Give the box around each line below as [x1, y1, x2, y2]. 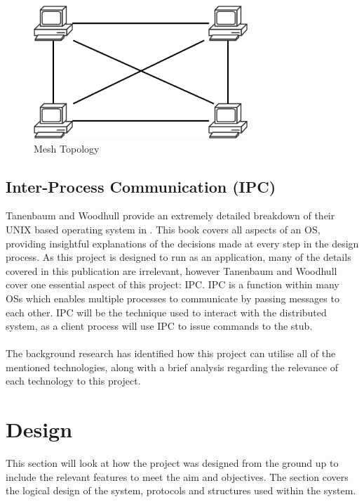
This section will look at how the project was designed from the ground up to [6, 456, 339, 470]
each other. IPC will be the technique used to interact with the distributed [6, 304, 327, 319]
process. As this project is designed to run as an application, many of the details [6, 250, 351, 264]
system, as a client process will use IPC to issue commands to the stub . [6, 318, 313, 333]
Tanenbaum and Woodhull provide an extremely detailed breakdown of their [6, 208, 335, 223]
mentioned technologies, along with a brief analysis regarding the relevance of [6, 359, 339, 374]
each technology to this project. [6, 373, 141, 388]
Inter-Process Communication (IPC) [6, 175, 276, 197]
